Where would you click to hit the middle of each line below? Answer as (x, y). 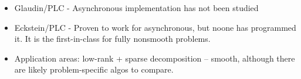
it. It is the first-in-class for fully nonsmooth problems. (112, 39)
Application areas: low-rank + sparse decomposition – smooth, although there (155, 58)
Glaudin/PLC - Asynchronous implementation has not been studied (136, 8)
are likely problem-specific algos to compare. (94, 69)
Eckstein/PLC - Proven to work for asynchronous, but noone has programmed (155, 27)
